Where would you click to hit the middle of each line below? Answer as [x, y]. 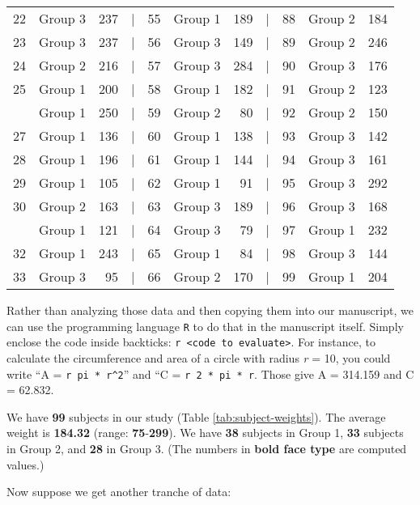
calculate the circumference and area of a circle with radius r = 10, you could [199, 357]
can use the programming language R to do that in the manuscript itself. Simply [205, 326]
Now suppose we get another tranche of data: [119, 492]
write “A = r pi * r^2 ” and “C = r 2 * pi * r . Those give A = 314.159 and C [210, 373]
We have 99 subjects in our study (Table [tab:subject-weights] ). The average [196, 416]
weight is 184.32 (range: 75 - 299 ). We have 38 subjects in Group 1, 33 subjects [205, 433]
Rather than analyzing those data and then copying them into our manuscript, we [210, 310]
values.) [25, 464]
